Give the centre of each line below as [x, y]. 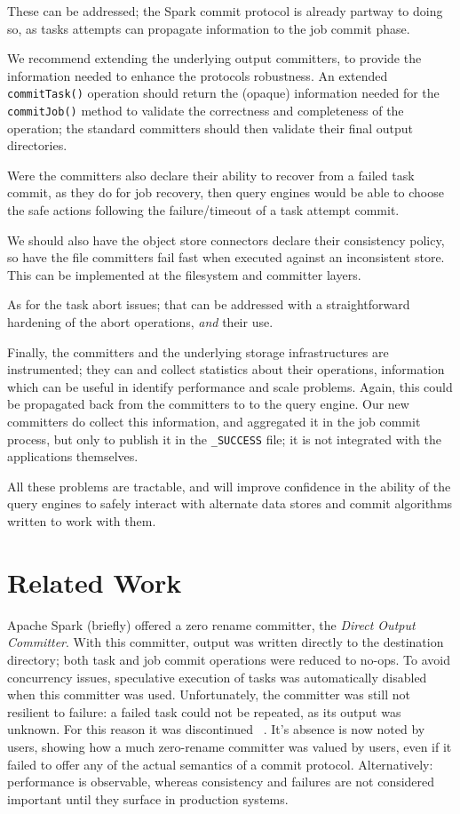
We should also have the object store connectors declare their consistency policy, [226, 239]
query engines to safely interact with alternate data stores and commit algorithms [230, 503]
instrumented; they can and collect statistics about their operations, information [226, 369]
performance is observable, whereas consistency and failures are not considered [221, 782]
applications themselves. [73, 456]
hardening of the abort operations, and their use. [140, 322]
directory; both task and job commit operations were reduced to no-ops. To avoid [229, 659]
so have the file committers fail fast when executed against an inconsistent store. [226, 257]
